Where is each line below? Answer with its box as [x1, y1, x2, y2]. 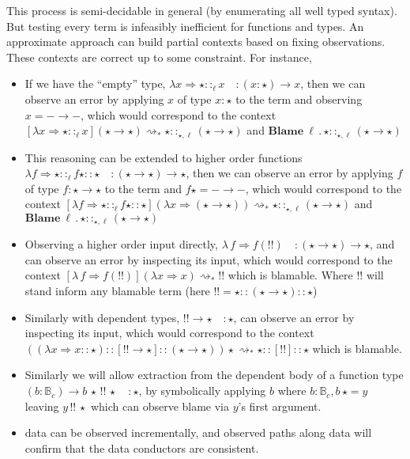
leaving [24, 397, 59, 414]
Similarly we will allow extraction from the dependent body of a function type [24, 366, 404, 383]
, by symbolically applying [138, 382, 266, 399]
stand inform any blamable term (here [24, 283, 210, 299]
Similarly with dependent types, [24, 309, 180, 325]
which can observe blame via [90, 397, 230, 414]
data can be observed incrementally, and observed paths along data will [24, 424, 372, 441]
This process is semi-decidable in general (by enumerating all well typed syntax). [6, 2, 397, 18]
